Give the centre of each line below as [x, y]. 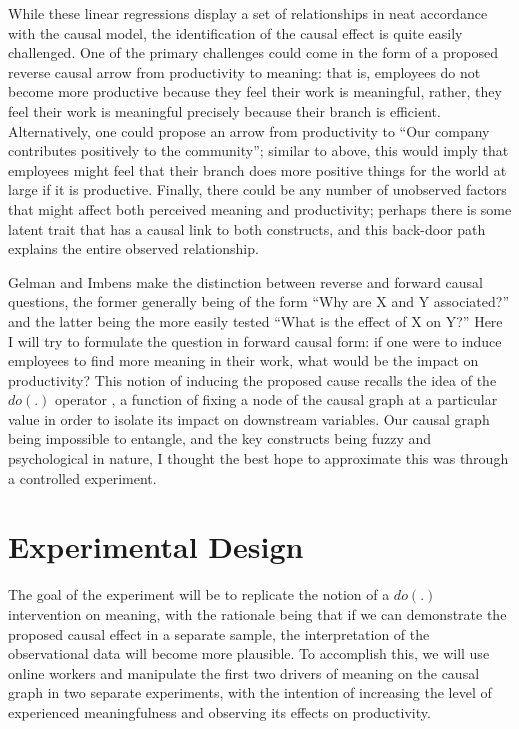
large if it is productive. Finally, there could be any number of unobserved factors [257, 189]
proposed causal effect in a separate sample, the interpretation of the [219, 633]
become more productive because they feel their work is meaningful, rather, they [255, 91]
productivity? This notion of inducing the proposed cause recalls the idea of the [252, 379]
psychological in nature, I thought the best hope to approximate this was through [258, 458]
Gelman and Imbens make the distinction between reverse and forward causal [245, 281]
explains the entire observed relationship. [133, 248]
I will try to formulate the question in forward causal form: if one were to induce [255, 340]
